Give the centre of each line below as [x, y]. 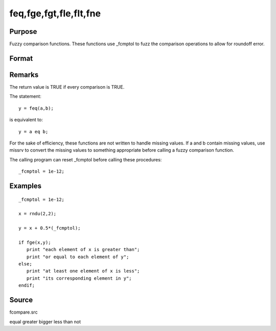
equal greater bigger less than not [45, 322]
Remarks [24, 75]
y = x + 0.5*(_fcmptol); [50, 228]
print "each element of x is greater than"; [83, 250]
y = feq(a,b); [36, 108]
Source [21, 300]
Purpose [23, 32]
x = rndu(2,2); [38, 214]
